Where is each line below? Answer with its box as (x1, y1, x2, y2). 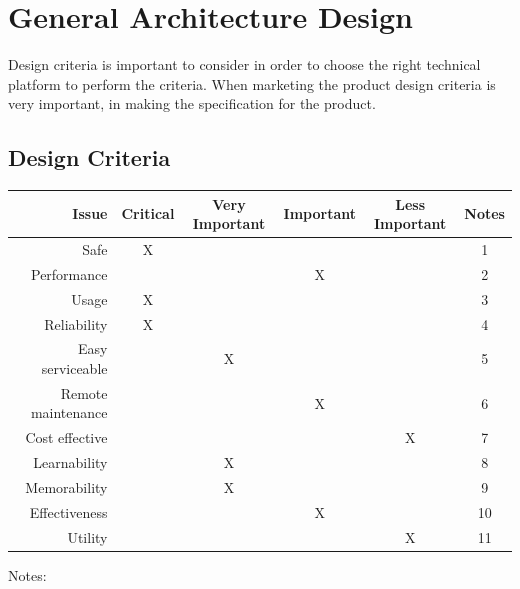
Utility (67, 526, 108, 547)
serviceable (41, 358, 108, 379)
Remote (60, 382, 108, 403)
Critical (121, 203, 175, 224)
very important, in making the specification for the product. (8, 93, 376, 114)
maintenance (30, 402, 108, 423)
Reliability (44, 313, 108, 334)
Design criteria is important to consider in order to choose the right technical (8, 54, 481, 75)
